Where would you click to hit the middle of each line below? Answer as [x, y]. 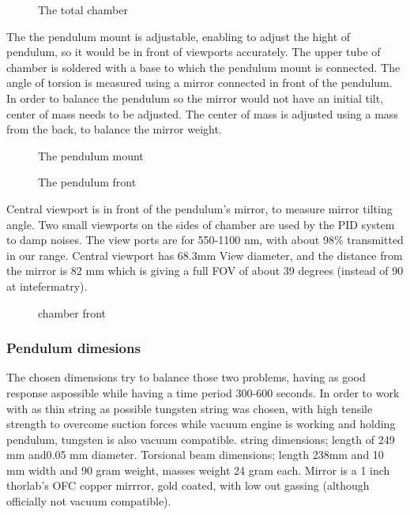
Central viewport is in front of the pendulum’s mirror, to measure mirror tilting [199, 208]
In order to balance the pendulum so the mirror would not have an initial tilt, [195, 98]
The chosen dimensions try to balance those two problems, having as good [186, 377]
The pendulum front [87, 182]
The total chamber [83, 9]
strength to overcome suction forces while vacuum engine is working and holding [201, 424]
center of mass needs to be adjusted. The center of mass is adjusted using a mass [202, 113]
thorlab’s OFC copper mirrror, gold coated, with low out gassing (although [188, 485]
